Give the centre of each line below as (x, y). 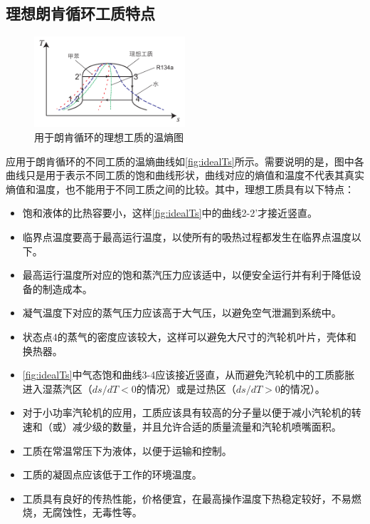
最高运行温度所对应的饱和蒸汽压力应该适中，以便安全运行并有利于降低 (187, 275)
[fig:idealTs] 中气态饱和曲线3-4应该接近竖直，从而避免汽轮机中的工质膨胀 (189, 375)
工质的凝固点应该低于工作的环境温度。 (112, 474)
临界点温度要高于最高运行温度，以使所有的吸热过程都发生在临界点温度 (187, 237)
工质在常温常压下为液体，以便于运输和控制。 (127, 450)
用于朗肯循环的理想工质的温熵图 (109, 137)
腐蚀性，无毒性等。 (97, 512)
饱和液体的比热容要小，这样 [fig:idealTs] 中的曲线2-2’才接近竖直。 (170, 213)
